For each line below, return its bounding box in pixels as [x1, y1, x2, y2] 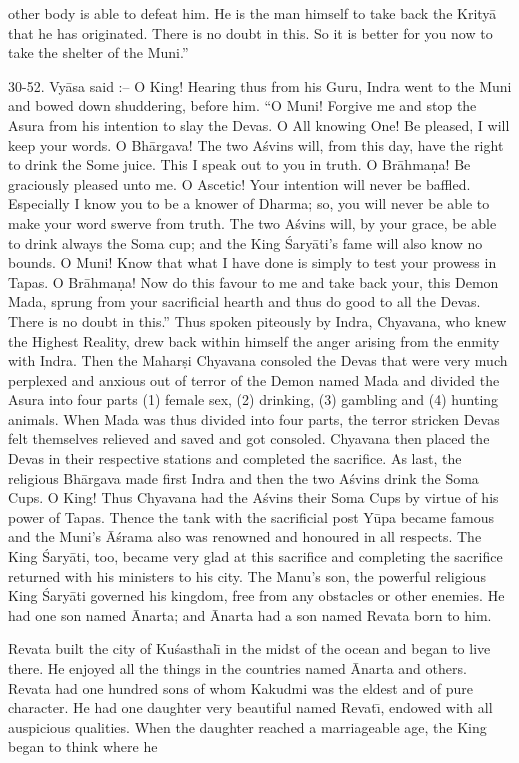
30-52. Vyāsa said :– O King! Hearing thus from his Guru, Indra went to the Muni [8, 75, 512, 96]
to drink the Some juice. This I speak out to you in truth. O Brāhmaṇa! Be [8, 154, 471, 175]
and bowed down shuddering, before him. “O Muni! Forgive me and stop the [8, 95, 477, 116]
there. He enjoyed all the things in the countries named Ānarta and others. [8, 658, 467, 678]
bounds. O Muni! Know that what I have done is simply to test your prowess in [8, 252, 497, 273]
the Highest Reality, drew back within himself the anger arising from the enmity [8, 330, 500, 351]
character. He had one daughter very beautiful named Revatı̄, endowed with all [8, 697, 493, 718]
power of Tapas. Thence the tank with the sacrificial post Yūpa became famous [8, 506, 495, 527]
